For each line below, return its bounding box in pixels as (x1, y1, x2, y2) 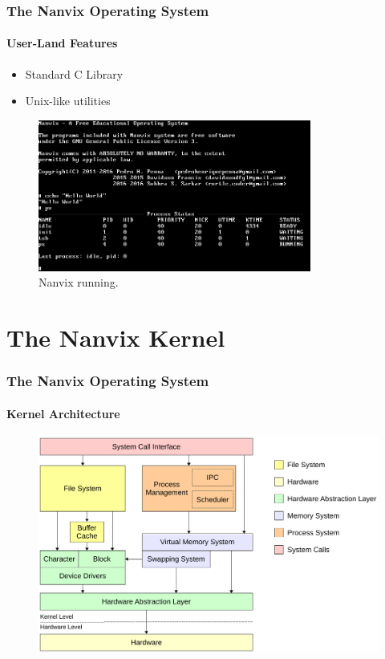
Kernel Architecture (6, 405, 120, 421)
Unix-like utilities (25, 92, 111, 109)
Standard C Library (25, 65, 124, 82)
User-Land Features (6, 35, 118, 51)
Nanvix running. (38, 274, 119, 291)
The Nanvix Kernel (6, 321, 225, 354)
